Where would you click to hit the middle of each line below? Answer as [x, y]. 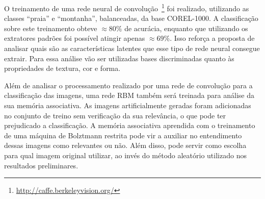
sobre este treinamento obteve [51, 28]
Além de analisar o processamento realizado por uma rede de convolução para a [128, 85]
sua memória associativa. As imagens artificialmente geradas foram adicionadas [128, 105]
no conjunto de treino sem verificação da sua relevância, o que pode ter [115, 115]
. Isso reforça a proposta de [212, 38]
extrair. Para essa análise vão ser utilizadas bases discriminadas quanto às [119, 58]
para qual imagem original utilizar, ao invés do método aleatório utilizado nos [125, 155]
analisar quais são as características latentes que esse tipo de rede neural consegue [132, 48]
